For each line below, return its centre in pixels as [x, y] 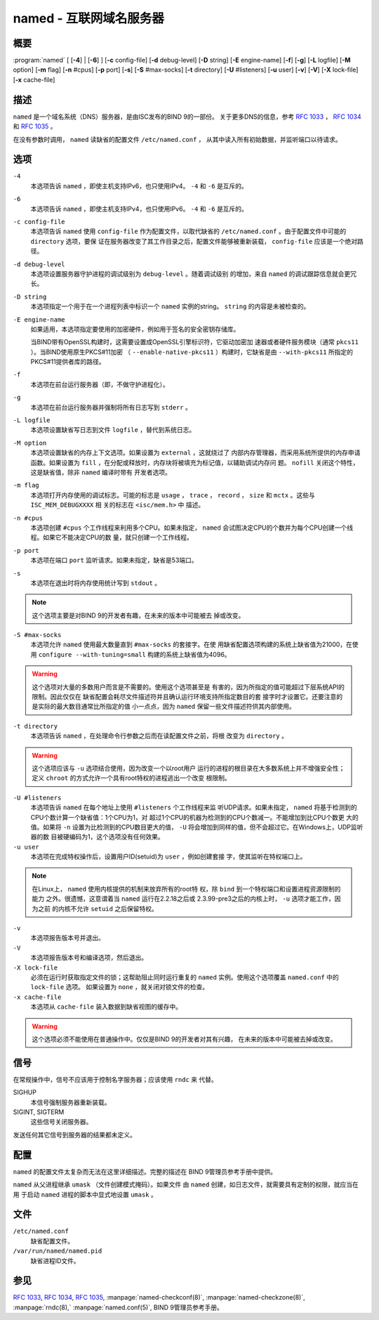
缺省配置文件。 [52, 1241]
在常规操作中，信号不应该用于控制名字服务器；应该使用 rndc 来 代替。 [115, 1079]
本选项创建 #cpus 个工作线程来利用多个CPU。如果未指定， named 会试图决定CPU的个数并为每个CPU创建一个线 [192, 528]
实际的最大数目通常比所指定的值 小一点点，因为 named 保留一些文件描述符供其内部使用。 [166, 707]
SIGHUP [25, 1092]
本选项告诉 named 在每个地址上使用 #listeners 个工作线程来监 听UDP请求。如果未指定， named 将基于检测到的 [194, 807]
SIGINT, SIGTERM [39, 1112]
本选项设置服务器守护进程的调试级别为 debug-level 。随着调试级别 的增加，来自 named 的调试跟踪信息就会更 [191, 273]
